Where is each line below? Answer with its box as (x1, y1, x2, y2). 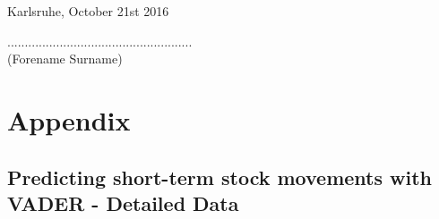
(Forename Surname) (7, 49, 123, 68)
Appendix (7, 101, 131, 138)
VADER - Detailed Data (7, 189, 239, 216)
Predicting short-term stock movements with (7, 163, 433, 190)
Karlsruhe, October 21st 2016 (7, 2, 169, 20)
